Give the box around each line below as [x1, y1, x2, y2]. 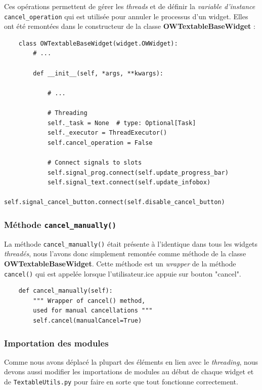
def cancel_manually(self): [18, 287, 113, 295]
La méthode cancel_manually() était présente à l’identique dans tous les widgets [4, 238, 258, 249]
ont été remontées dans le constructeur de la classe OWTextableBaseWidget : [4, 21, 255, 31]
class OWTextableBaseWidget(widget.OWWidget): [18, 40, 178, 47]
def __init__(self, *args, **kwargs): [33, 69, 163, 77]
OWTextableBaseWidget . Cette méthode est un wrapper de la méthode [4, 258, 236, 268]
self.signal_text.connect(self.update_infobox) [47, 179, 211, 186]
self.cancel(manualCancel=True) [33, 317, 142, 324]
